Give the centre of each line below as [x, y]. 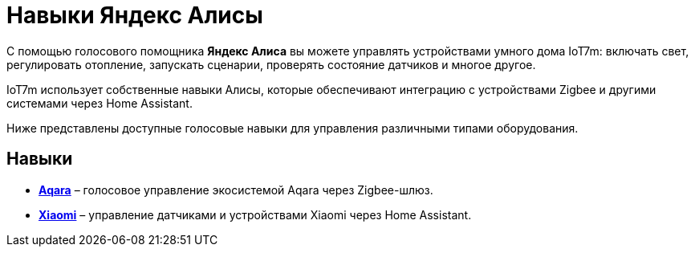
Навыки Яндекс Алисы [135, 15]
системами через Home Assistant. [100, 103]
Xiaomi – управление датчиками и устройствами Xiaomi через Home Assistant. [255, 214]
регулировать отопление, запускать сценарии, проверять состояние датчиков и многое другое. [271, 64]
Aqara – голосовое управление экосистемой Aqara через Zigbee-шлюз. [236, 190]
